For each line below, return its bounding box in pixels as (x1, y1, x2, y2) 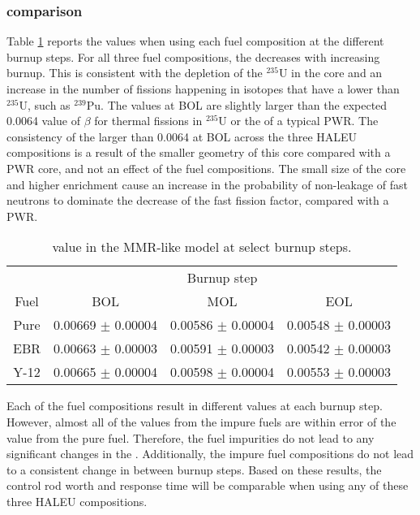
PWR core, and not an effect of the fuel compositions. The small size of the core (6, 159, 406, 176)
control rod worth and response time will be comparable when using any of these (6, 477, 409, 494)
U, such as (19, 96, 71, 113)
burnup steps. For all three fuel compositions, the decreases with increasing (6, 48, 380, 65)
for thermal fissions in (94, 112, 203, 129)
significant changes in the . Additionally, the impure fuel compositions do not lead (6, 445, 414, 462)
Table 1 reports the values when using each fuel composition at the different (6, 32, 384, 50)
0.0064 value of (6, 112, 80, 129)
